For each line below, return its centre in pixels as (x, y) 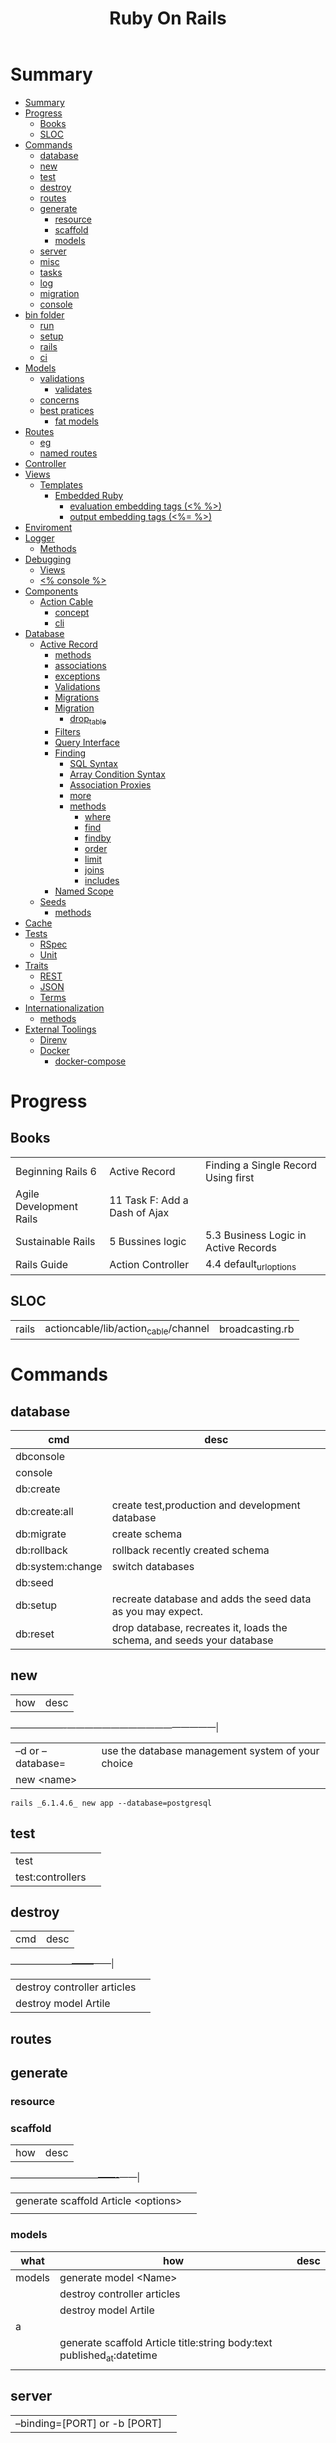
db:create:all (44, 1511)
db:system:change (59, 1566)
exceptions (77, 676)
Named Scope (84, 891)
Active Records (241, 1247)
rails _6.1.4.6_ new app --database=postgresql (111, 1803)
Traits (36, 965)
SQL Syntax (94, 763)
